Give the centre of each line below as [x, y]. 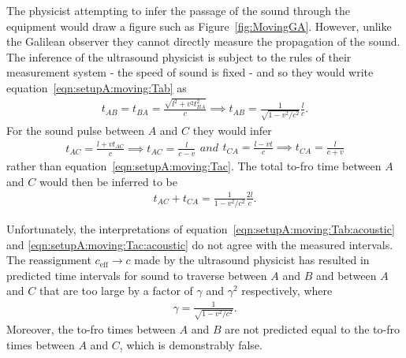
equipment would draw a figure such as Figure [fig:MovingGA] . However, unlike [199, 26]
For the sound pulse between [75, 130]
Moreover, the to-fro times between [91, 329]
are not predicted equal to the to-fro [312, 329]
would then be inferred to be [108, 181]
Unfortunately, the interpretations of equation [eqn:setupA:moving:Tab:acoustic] [201, 229]
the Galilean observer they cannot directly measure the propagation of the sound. [203, 41]
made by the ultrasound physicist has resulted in [252, 260]
